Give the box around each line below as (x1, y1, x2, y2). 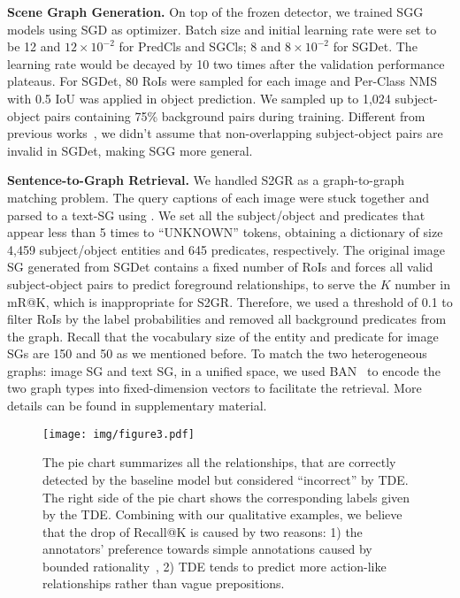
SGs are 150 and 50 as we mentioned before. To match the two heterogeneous (7, 344, 427, 363)
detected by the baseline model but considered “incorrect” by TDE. (42, 470, 409, 488)
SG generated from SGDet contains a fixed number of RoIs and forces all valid (7, 257, 433, 276)
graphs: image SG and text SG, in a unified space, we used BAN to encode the (7, 361, 441, 379)
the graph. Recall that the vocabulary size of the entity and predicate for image (7, 326, 439, 345)
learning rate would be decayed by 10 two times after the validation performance (7, 54, 445, 73)
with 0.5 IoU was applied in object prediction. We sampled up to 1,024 (7, 88, 391, 107)
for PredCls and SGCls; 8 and (119, 37, 281, 56)
